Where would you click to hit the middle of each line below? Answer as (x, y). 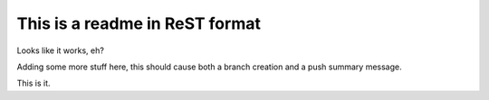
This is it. (34, 83)
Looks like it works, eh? (60, 50)
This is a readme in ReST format (139, 23)
